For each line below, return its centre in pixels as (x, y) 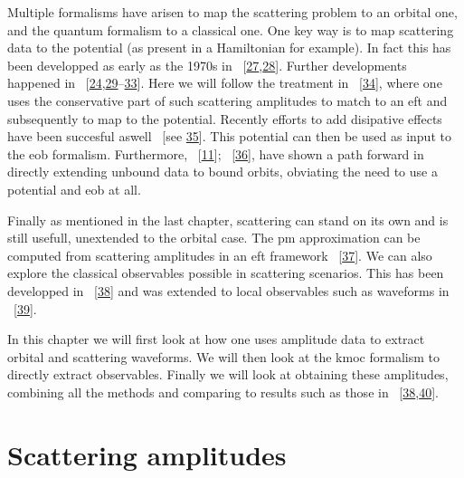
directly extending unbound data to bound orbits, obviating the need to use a (223, 172)
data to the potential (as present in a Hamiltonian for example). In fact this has (229, 48)
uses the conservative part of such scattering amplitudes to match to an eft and (227, 100)
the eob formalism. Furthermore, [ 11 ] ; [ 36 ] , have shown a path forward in (216, 153)
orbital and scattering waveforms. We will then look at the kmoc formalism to (223, 356)
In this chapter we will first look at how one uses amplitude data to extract (216, 339)
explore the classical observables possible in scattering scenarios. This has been (226, 273)
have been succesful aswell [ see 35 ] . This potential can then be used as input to (229, 136)
